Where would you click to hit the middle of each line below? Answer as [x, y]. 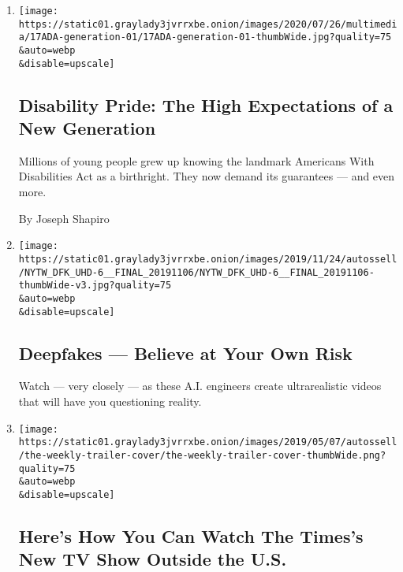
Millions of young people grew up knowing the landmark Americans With [196, 160]
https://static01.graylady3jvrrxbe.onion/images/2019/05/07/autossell [208, 442]
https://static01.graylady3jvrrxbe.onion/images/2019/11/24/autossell [208, 259]
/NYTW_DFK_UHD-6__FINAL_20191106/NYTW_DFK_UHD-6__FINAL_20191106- [196, 272]
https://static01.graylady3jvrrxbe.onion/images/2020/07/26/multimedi [208, 24]
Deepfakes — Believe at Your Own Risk [185, 353]
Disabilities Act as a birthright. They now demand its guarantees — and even [207, 176]
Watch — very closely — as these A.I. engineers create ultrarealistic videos [200, 386]
